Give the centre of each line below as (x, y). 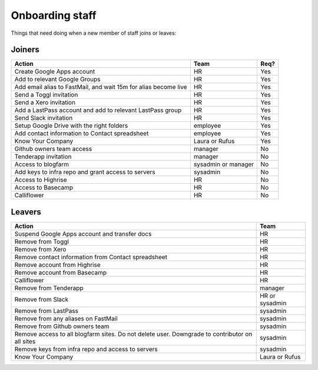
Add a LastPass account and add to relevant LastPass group (98, 110)
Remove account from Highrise (58, 265)
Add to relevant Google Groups (57, 80)
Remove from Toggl (42, 242)
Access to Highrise (41, 180)
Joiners (25, 50)
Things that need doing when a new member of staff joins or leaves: (94, 33)
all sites (25, 341)
